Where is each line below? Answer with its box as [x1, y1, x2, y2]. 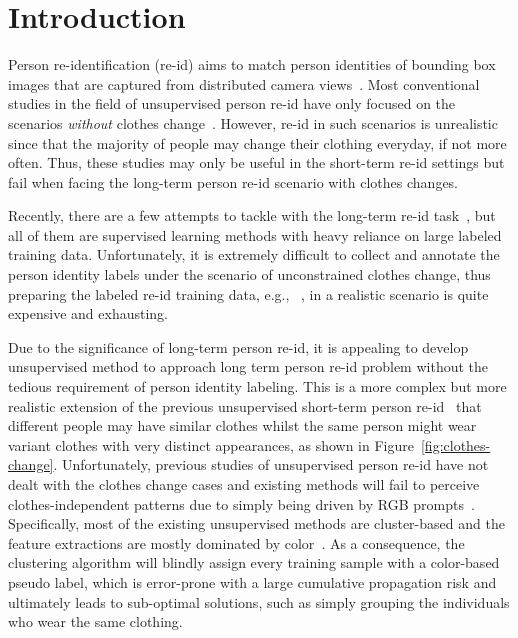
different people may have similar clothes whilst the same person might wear [8, 415, 477, 436]
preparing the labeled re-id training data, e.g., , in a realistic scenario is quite [8, 283, 489, 304]
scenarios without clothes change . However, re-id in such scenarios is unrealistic [8, 112, 498, 133]
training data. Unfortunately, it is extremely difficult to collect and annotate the [8, 244, 500, 265]
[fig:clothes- [420, 434, 491, 455]
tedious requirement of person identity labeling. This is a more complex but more [8, 376, 507, 397]
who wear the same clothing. [8, 611, 183, 632]
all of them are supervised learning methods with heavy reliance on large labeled [8, 224, 502, 245]
